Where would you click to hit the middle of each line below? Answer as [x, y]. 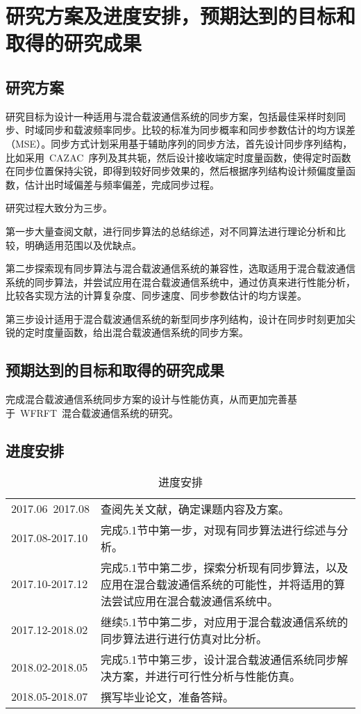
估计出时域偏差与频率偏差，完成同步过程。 [122, 184]
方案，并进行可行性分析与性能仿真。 [206, 676]
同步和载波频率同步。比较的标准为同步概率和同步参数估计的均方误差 [200, 130]
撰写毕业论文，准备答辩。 [167, 697]
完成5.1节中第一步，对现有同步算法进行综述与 [219, 530]
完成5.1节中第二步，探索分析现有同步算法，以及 [224, 567]
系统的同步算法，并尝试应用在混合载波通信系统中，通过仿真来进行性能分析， [180, 281]
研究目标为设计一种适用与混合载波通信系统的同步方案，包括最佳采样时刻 [171, 116]
